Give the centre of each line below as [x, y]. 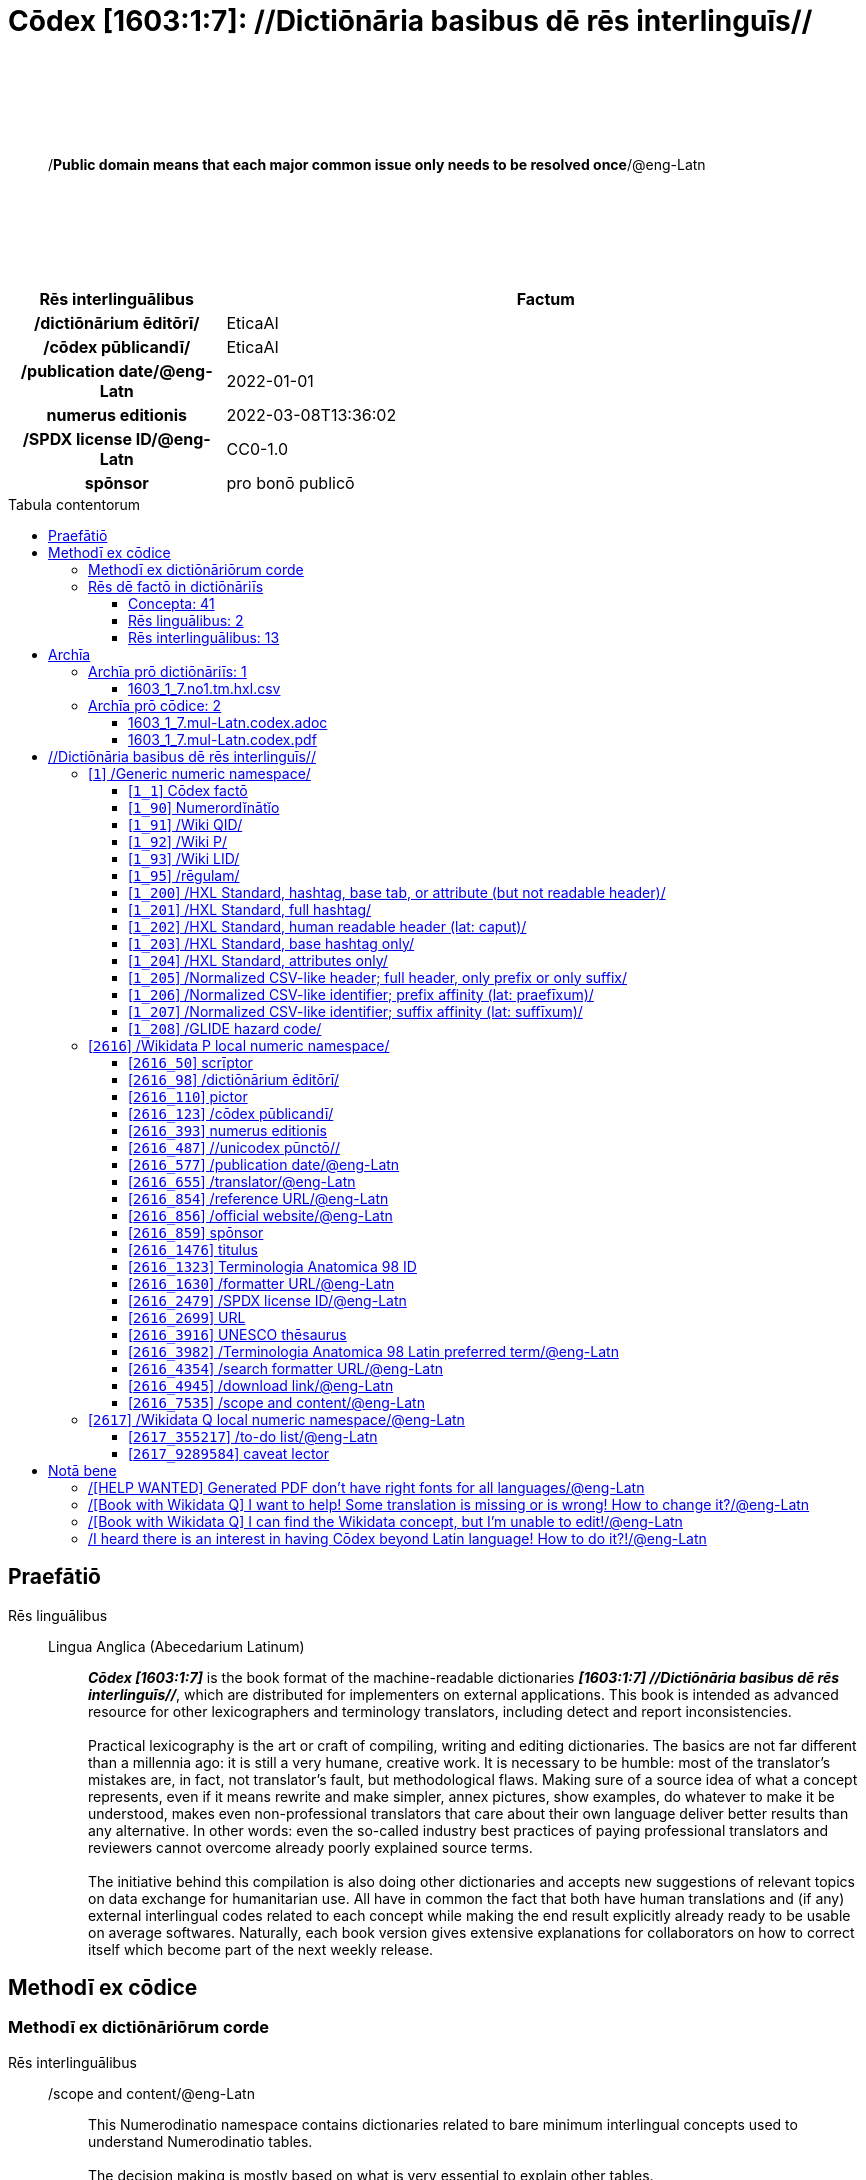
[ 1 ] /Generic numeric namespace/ [199, 773]
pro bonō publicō [290, 482]
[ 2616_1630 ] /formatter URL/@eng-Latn [261, 1283]
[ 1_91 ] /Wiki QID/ [185, 824]
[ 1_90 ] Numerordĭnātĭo [204, 807]
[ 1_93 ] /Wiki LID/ [184, 858]
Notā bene [82, 1470]
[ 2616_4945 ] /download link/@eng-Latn [261, 1385]
